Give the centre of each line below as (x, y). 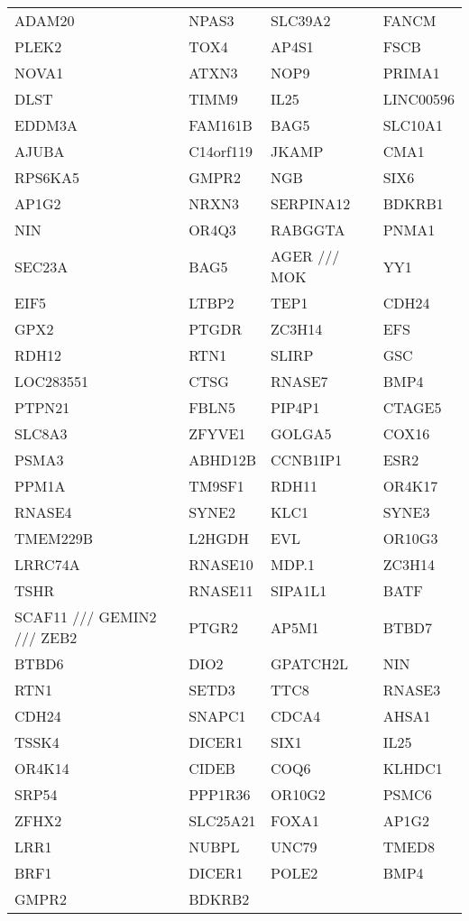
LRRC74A (47, 564)
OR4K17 (410, 486)
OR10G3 (410, 538)
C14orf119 (221, 151)
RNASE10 (221, 564)
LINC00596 (418, 99)
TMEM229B (54, 538)
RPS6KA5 (47, 177)
